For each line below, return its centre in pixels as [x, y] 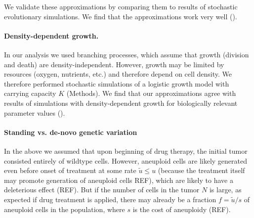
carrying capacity [30, 93]
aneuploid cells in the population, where [64, 209]
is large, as [225, 190]
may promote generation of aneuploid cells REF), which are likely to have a [119, 180]
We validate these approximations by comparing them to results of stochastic [121, 6]
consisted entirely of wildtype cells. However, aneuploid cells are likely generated [126, 160]
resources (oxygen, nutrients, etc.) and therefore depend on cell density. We [118, 74]
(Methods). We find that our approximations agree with [151, 93]
